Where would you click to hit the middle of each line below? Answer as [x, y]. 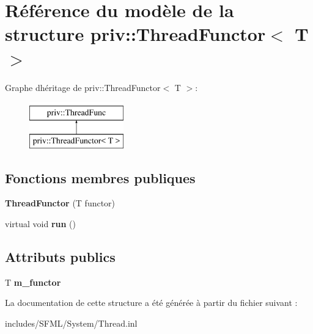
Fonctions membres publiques [100, 177]
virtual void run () [40, 224]
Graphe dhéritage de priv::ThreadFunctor [83, 87]
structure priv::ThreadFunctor [135, 34]
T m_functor [33, 282]
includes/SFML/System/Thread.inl [71, 323]
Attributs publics [60, 257]
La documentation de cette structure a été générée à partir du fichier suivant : [151, 303]
